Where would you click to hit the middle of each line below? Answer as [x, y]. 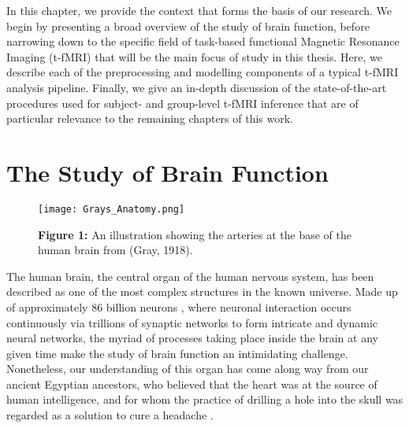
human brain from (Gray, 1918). [115, 250]
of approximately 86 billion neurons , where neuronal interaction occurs [179, 306]
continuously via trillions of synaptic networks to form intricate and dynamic [192, 322]
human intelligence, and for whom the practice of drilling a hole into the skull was [205, 399]
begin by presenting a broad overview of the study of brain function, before [188, 26]
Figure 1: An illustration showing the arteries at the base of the [195, 234]
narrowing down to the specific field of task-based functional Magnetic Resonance [203, 41]
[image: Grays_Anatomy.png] [112, 209]
